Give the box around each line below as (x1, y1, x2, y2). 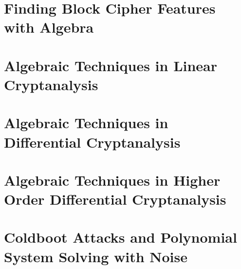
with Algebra (4, 17, 94, 37)
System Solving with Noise (4, 246, 188, 266)
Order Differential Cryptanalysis (4, 189, 226, 209)
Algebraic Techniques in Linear (4, 55, 218, 75)
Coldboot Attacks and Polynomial (4, 227, 237, 247)
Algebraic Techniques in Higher (4, 170, 221, 190)
